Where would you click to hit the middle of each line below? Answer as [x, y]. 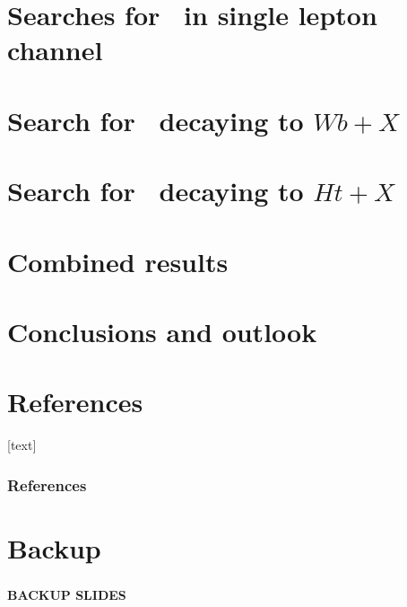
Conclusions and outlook [162, 331]
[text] [22, 445]
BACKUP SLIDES [67, 594]
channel [55, 50]
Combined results [118, 261]
